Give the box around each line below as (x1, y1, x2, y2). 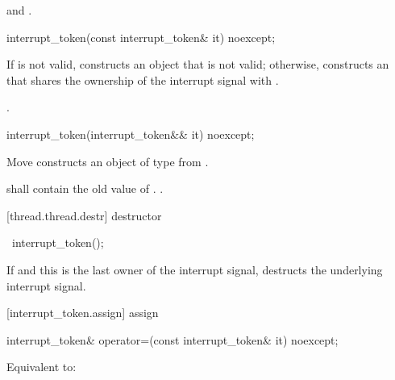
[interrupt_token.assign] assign (6, 304, 159, 321)
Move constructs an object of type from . (6, 152, 209, 169)
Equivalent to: (6, 358, 77, 375)
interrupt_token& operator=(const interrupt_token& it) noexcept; (6, 331, 339, 348)
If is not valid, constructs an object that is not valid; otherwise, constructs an (6, 56, 389, 73)
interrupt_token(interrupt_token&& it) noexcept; (6, 125, 255, 142)
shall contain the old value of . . (6, 180, 164, 197)
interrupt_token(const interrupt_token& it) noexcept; (6, 28, 276, 45)
